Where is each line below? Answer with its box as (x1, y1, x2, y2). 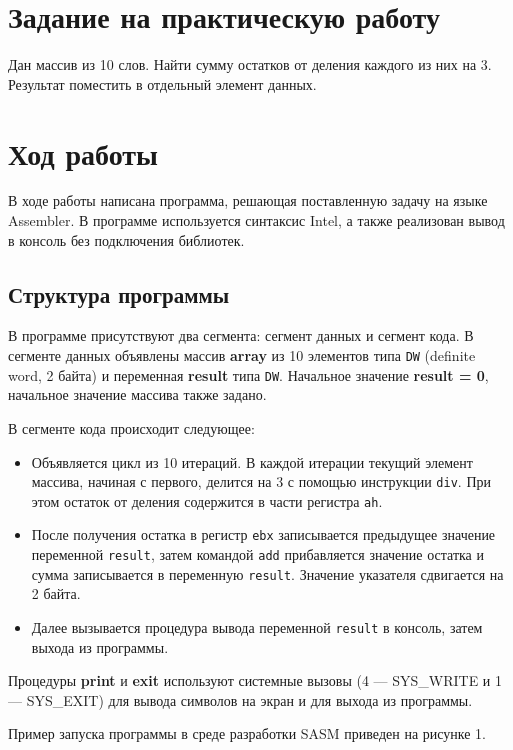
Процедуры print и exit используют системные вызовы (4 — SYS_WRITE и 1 (8, 670, 502, 691)
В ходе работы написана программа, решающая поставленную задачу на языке (8, 190, 488, 211)
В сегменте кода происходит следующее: (8, 417, 255, 438)
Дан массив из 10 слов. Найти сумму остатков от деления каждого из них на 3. (8, 54, 492, 75)
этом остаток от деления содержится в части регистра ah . (31, 490, 383, 511)
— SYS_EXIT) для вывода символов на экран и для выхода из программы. (8, 689, 473, 710)
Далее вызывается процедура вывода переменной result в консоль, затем (31, 616, 483, 637)
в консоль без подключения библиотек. (8, 229, 245, 250)
